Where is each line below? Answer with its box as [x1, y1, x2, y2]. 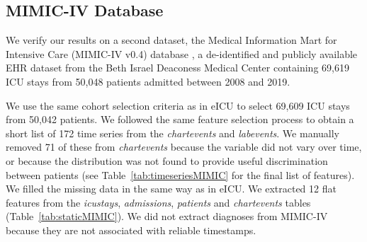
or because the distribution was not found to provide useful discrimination [6, 153, 328, 168]
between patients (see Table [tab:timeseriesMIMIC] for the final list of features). [6, 167, 355, 182]
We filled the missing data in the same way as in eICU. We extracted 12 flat [6, 181, 337, 196]
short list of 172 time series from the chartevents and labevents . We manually [6, 125, 339, 140]
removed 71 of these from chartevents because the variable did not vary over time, [6, 139, 362, 154]
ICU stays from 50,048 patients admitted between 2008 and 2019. [6, 74, 290, 88]
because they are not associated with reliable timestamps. [6, 222, 256, 237]
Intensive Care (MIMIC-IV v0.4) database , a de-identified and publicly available [6, 46, 358, 61]
